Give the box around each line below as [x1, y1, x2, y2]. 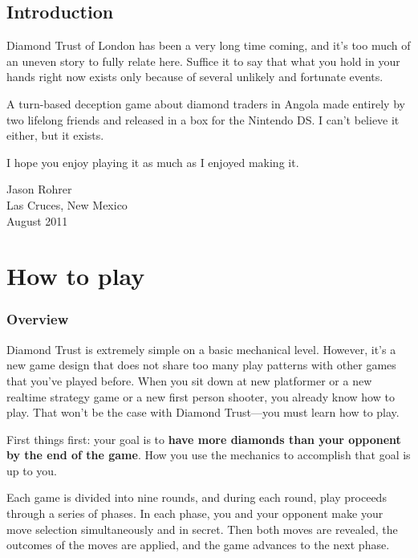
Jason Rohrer [6, 181, 72, 198]
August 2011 [6, 212, 68, 229]
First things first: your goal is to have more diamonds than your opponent [6, 430, 401, 447]
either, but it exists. [6, 127, 104, 144]
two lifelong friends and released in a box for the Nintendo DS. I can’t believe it [6, 111, 400, 128]
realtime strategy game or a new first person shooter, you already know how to [6, 388, 395, 405]
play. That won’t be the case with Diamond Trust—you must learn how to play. [6, 404, 400, 421]
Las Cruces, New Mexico [6, 196, 128, 213]
